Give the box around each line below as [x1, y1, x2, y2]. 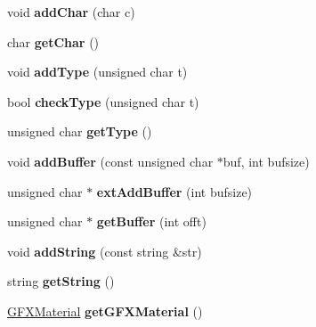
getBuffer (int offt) [96, 212, 207, 231]
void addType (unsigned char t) [7, 62, 188, 81]
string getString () [7, 272, 115, 290]
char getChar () [7, 32, 100, 51]
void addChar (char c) [7, 3, 135, 20]
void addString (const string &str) [7, 241, 202, 260]
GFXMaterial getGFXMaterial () [7, 301, 203, 320]
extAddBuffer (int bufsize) [96, 182, 253, 200]
